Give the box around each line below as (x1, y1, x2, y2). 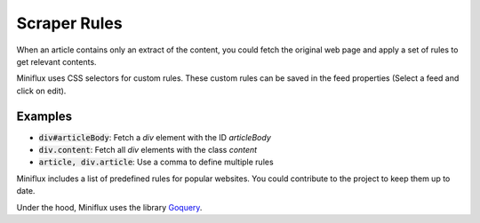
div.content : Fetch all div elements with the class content (38, 145, 258, 155)
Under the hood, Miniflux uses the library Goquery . (16, 202, 203, 212)
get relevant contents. (16, 56, 97, 67)
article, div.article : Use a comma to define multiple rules (38, 156, 275, 168)
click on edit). (16, 85, 67, 96)
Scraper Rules (16, 13, 124, 33)
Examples (16, 108, 73, 123)
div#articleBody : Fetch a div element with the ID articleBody (38, 131, 271, 142)
